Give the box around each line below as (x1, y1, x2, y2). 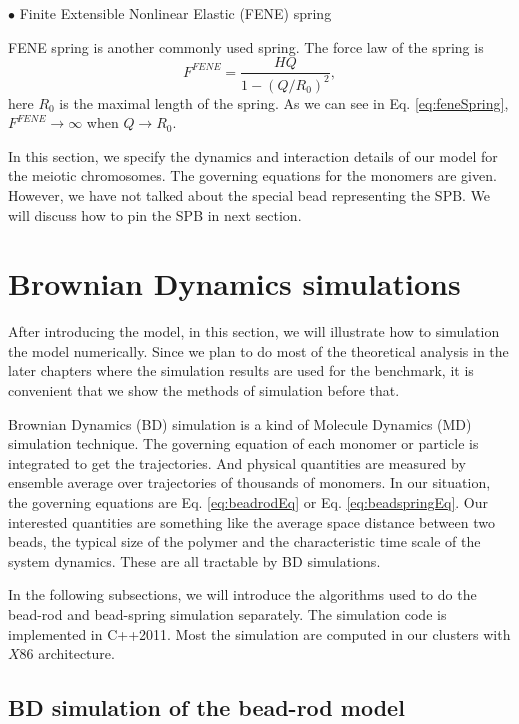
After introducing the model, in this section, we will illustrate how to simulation (8, 321, 500, 342)
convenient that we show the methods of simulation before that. (8, 380, 400, 401)
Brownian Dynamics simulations (8, 263, 461, 304)
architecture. (38, 643, 115, 664)
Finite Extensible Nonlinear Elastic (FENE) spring (19, 3, 332, 23)
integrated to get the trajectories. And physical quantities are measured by (8, 452, 466, 473)
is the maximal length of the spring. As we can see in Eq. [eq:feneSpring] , (59, 92, 509, 113)
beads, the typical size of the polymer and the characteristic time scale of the (8, 531, 481, 552)
